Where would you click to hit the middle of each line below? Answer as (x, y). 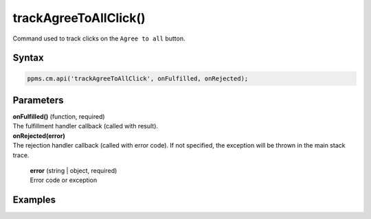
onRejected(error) (39, 136)
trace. (21, 155)
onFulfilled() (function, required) (59, 117)
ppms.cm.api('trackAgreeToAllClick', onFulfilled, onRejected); (138, 78)
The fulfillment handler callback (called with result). (85, 126)
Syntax (28, 58)
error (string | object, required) (74, 171)
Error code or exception (64, 180)
